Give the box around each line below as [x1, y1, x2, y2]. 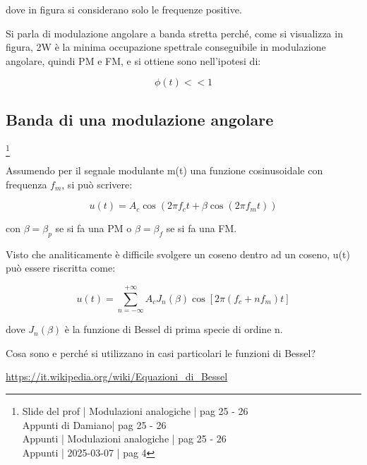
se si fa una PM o [55, 221, 132, 236]
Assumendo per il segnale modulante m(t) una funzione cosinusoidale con [6, 162, 323, 177]
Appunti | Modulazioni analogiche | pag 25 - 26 [22, 431, 227, 446]
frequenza [6, 176, 47, 191]
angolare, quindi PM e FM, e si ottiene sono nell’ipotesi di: [6, 53, 261, 68]
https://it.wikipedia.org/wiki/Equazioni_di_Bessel [6, 369, 228, 384]
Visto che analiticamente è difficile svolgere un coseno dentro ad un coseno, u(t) [6, 246, 350, 261]
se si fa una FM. [166, 221, 237, 236]
